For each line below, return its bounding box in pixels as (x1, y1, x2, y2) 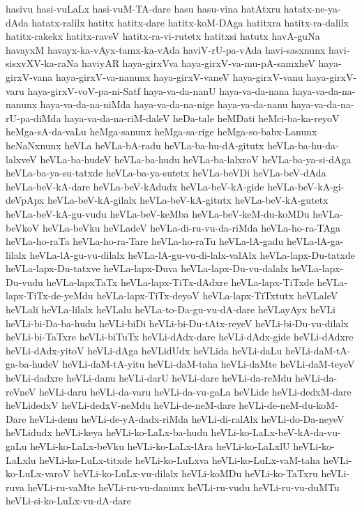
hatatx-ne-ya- (283, 1, 341, 15)
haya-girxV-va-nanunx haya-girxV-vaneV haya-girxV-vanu (55, 69, 303, 84)
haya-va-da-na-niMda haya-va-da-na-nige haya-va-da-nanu (40, 97, 288, 112)
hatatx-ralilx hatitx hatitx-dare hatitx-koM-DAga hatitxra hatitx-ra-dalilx (31, 15, 349, 29)
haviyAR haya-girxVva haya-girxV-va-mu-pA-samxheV (82, 56, 315, 70)
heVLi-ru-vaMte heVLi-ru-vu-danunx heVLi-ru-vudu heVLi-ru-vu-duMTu (27, 479, 340, 494)
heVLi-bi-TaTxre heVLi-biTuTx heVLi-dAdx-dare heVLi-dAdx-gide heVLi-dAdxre (6, 329, 354, 344)
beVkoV (6, 220, 40, 234)
